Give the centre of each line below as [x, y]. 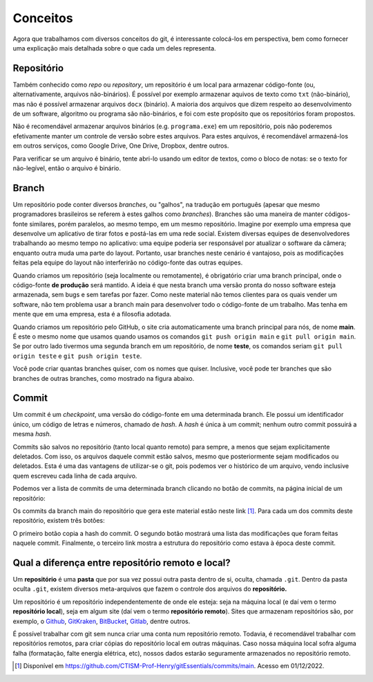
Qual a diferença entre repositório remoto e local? [122, 563]
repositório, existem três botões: [59, 521]
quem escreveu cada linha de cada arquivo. [75, 476]
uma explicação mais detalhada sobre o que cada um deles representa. [115, 48]
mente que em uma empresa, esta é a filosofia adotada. [92, 314]
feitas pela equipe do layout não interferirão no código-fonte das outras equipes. [128, 262]
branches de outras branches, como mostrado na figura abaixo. [104, 378]
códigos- [338, 214]
